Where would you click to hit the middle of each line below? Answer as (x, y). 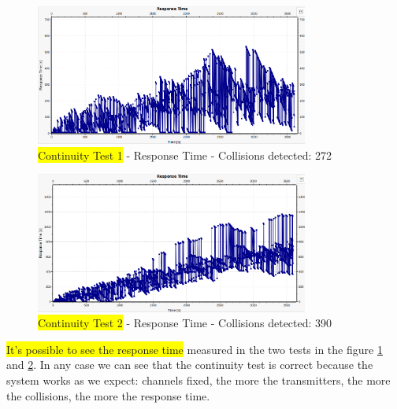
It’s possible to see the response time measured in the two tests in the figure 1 (195, 349)
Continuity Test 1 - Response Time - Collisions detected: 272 (185, 155)
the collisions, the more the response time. (108, 395)
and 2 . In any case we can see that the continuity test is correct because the (190, 365)
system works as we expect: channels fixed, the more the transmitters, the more (198, 380)
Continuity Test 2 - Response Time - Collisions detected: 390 (185, 323)
